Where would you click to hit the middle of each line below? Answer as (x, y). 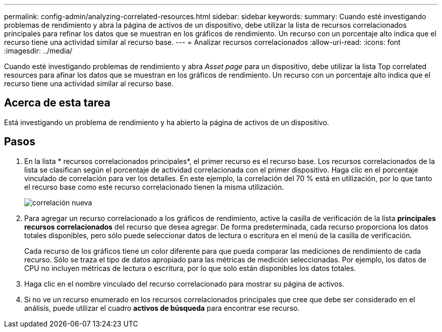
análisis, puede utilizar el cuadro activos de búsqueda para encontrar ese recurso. (162, 308)
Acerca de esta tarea (57, 103)
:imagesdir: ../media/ (38, 51)
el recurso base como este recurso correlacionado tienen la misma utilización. (154, 187)
